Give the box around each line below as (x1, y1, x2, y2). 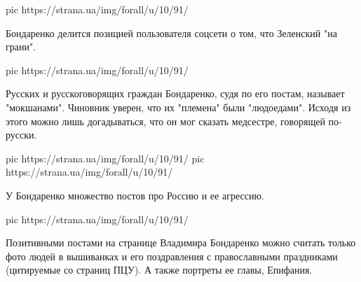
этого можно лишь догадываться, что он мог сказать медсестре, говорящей (6, 113, 325, 128)
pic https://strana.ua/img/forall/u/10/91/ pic (6, 150, 205, 165)
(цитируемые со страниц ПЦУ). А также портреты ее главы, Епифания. (6, 262, 313, 277)
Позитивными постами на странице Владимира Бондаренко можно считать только (6, 235, 356, 250)
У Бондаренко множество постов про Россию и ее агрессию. (6, 188, 264, 202)
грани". (6, 39, 36, 54)
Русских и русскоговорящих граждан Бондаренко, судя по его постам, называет (6, 86, 345, 101)
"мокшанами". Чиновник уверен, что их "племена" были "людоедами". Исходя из (6, 99, 351, 114)
